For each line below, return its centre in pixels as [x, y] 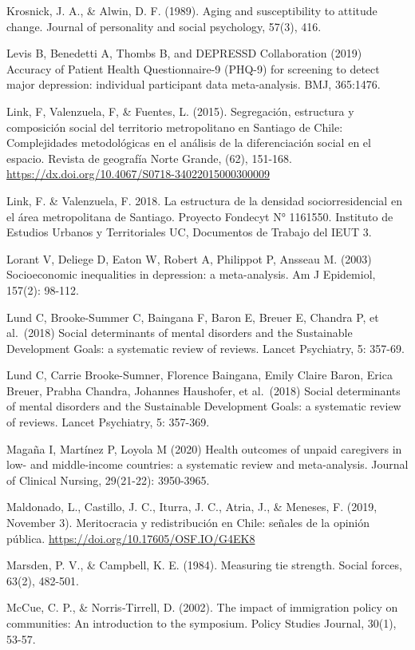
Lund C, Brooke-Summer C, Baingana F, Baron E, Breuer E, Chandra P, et [193, 317]
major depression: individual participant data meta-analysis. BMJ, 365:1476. [194, 84]
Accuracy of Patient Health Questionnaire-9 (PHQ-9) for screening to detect [193, 68]
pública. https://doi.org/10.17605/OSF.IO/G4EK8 [131, 538]
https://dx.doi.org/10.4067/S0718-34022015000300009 [138, 174]
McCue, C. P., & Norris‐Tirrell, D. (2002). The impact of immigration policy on [202, 607]
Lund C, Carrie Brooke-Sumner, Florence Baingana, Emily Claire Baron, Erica [200, 375]
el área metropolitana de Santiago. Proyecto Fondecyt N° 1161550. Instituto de [200, 216]
